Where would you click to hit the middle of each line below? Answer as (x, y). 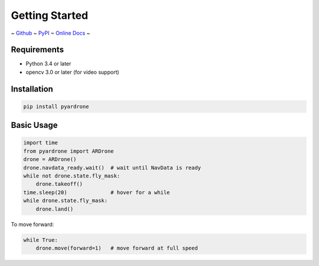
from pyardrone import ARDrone (69, 151)
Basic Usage (34, 125)
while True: (41, 240)
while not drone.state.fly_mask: (72, 176)
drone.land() (55, 209)
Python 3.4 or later (48, 64)
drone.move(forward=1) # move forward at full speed (117, 248)
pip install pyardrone (56, 106)
